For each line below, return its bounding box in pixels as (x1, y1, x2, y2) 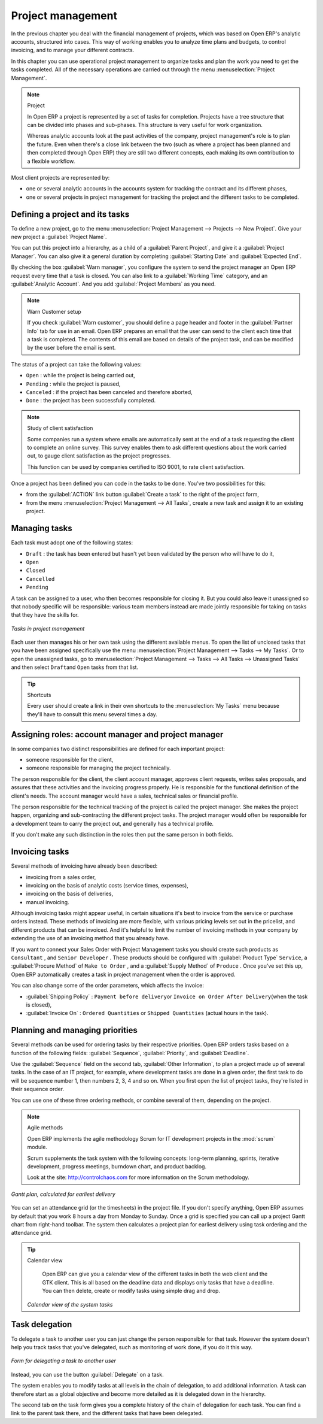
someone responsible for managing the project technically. (26, 764, 171, 772)
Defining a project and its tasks (11, 209, 130, 219)
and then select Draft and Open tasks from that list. (11, 663, 139, 671)
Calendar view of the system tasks (27, 1301, 113, 1308)
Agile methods (27, 1124, 63, 1131)
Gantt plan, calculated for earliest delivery (11, 1190, 116, 1198)
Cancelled (26, 575, 55, 582)
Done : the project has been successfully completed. (26, 397, 156, 404)
